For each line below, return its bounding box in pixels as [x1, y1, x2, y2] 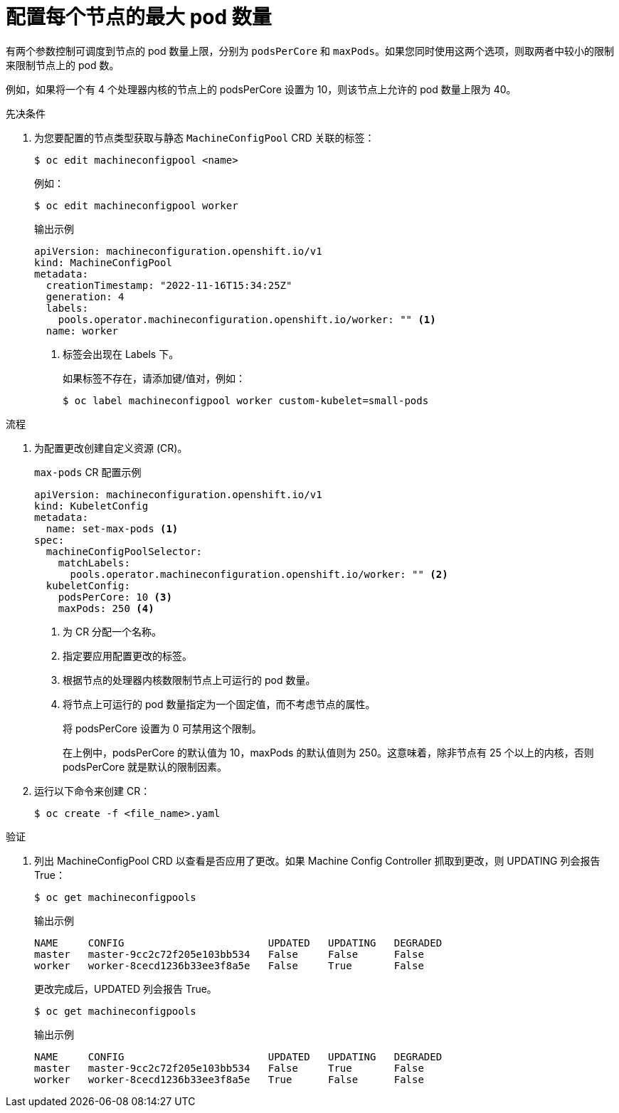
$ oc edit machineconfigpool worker [34, 199, 238, 211]
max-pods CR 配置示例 [34, 465, 142, 478]
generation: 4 [46, 290, 125, 302]
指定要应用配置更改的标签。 [63, 649, 192, 662]
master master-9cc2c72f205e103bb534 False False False [34, 948, 424, 960]
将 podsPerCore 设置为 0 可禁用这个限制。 [63, 722, 262, 734]
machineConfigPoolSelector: [46, 545, 203, 557]
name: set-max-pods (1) [46, 522, 179, 534]
